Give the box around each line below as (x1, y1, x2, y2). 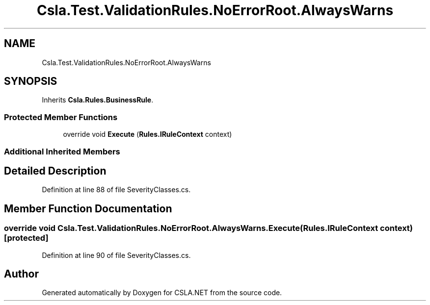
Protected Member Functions (4, 112, 118, 122)
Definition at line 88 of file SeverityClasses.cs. (42, 185, 191, 194)
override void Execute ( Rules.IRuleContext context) (63, 130, 232, 139)
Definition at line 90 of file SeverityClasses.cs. (42, 251, 191, 259)
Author (4, 268, 39, 280)
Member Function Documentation (4, 202, 172, 215)
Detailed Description (4, 164, 107, 177)
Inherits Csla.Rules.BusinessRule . (42, 96, 154, 104)
